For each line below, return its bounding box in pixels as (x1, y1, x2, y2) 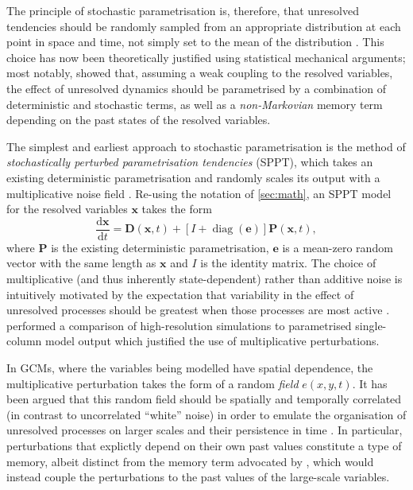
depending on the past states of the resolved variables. (6, 111, 271, 128)
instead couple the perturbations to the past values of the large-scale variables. (6, 469, 390, 485)
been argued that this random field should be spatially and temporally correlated (6, 391, 402, 407)
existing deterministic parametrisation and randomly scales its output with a (6, 169, 380, 185)
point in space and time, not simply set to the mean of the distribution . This (6, 33, 384, 50)
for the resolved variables (6, 200, 128, 217)
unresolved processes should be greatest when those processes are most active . (6, 301, 390, 318)
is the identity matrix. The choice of (200, 255, 376, 271)
